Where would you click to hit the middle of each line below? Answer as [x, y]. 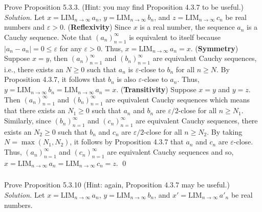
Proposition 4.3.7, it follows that [55, 79]
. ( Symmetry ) [214, 48]
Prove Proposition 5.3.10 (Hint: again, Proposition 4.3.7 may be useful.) [117, 185]
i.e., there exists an [34, 69]
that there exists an [35, 110]
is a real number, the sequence [187, 27]
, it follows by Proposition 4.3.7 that [127, 142]
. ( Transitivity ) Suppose [156, 89]
